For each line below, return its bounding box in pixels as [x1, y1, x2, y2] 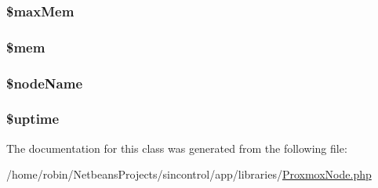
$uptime [6, 109, 60, 128]
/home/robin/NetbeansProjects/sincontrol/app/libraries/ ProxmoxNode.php [6, 166, 372, 183]
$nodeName [6, 73, 83, 92]
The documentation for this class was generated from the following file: [6, 139, 347, 156]
